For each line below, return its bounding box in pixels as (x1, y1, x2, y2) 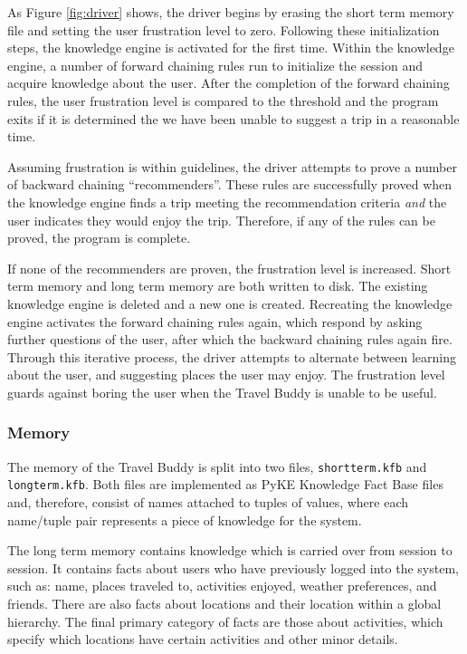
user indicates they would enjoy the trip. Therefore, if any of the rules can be (7, 210, 435, 229)
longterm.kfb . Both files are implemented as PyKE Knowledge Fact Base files (7, 475, 443, 494)
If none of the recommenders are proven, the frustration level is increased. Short (7, 258, 452, 277)
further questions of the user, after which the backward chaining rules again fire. (7, 330, 453, 349)
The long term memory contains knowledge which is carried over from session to (7, 541, 453, 560)
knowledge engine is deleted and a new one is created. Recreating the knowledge (7, 293, 453, 313)
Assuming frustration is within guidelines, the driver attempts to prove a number (7, 157, 457, 176)
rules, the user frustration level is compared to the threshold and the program (7, 91, 439, 110)
